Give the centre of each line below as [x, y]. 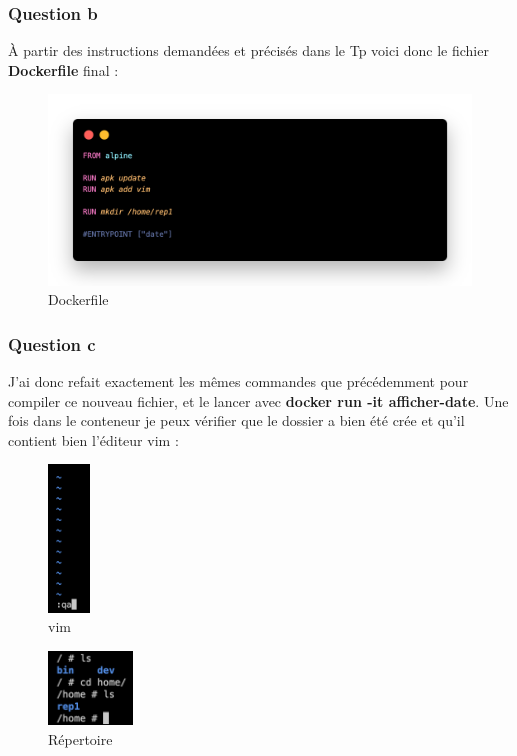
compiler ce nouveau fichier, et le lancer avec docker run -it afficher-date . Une [258, 400]
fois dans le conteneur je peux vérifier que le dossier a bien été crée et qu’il [236, 420]
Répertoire [80, 738]
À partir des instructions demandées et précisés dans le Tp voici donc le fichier [248, 50]
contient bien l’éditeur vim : [93, 439]
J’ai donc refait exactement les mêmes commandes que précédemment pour [238, 381]
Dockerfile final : [63, 69]
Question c [52, 343]
